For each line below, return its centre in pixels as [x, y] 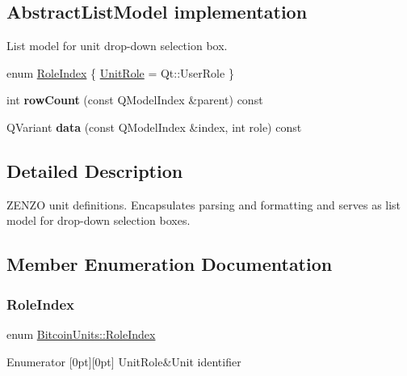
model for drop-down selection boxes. [99, 220]
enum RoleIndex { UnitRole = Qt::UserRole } [120, 72]
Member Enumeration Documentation [170, 264]
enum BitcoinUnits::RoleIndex [81, 334]
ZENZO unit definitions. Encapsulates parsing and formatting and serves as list [204, 204]
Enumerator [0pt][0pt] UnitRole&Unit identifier [124, 361]
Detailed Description [95, 170]
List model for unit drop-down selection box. [117, 46]
